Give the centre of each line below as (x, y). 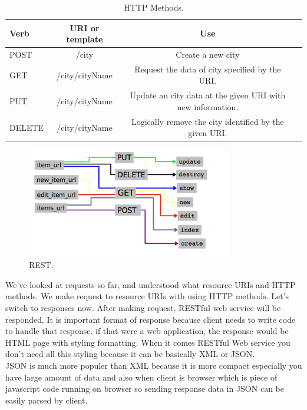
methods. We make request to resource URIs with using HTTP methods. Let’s (147, 296)
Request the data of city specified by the (208, 69)
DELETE (27, 127)
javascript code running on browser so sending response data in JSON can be (145, 388)
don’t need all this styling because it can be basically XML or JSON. (130, 354)
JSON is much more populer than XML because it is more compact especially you (154, 365)
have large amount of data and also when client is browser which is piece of (141, 377)
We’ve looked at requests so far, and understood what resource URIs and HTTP (151, 284)
